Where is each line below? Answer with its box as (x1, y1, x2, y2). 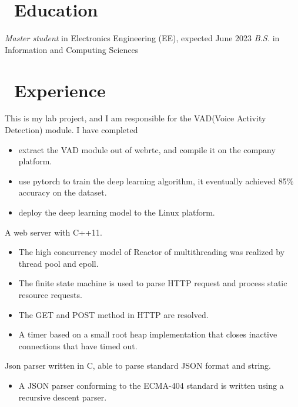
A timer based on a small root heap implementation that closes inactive (18, 328, 277, 340)
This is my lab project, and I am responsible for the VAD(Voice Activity (5, 112, 266, 124)
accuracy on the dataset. (18, 186, 107, 198)
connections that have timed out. (18, 339, 138, 352)
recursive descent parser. (18, 391, 107, 403)
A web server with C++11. (5, 226, 102, 238)
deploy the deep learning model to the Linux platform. (18, 206, 215, 218)
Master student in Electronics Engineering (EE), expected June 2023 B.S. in (5, 32, 280, 44)
